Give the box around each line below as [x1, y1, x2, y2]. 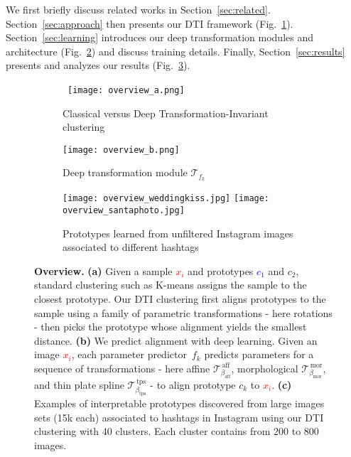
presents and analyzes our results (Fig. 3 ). [6, 58, 190, 72]
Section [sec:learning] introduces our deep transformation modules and [6, 30, 314, 45]
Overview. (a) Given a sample [34, 263, 173, 278]
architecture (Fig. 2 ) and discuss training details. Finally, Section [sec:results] [6, 43, 345, 58]
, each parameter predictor [71, 347, 187, 362]
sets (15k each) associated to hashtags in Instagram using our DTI [34, 409, 324, 424]
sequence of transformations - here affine [34, 360, 210, 375]
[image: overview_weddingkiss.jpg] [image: [63, 193, 270, 204]
